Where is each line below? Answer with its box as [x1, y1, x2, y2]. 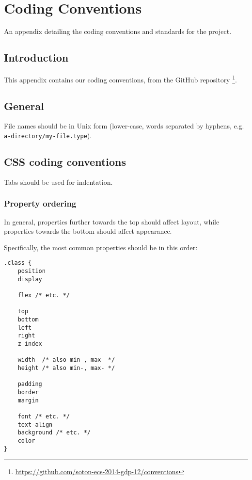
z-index [17, 340, 42, 347]
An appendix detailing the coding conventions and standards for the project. [4, 26, 232, 36]
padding [17, 381, 42, 388]
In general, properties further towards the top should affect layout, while [4, 216, 220, 226]
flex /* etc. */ [17, 292, 70, 299]
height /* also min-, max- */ [17, 364, 115, 371]
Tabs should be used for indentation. [4, 176, 113, 187]
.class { [4, 259, 32, 267]
